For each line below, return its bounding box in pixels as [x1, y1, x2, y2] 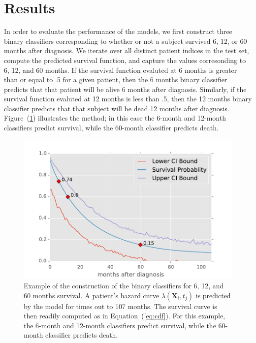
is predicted [195, 290, 231, 300]
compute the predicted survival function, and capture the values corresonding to [4, 55, 246, 65]
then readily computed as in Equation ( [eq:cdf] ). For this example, [24, 311, 225, 321]
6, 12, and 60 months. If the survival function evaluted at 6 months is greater [4, 64, 237, 75]
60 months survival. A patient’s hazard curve [24, 290, 160, 300]
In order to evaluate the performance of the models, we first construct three [4, 26, 232, 36]
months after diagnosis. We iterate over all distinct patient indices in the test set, [4, 45, 249, 56]
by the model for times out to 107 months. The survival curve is [24, 301, 217, 311]
